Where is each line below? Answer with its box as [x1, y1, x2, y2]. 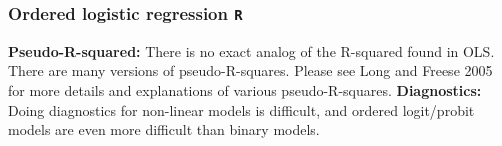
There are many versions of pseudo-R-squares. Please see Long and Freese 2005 [8, 60, 493, 81]
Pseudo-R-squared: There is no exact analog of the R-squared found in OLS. [8, 40, 495, 61]
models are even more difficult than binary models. [8, 119, 320, 140]
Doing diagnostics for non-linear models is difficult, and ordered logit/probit [8, 99, 475, 120]
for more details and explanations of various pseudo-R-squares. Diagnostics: [8, 79, 482, 100]
